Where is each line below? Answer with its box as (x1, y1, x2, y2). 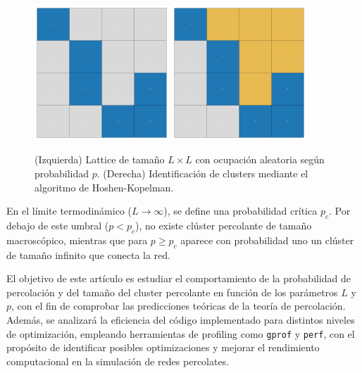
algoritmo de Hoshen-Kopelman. (35, 179, 174, 194)
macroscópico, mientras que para (6, 232, 148, 247)
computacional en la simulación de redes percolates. (6, 353, 230, 368)
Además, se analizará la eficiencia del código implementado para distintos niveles (6, 312, 355, 327)
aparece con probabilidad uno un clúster (180, 232, 354, 247)
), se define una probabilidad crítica (163, 203, 318, 218)
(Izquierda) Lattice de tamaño (35, 152, 165, 167)
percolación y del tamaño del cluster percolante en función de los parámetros (6, 284, 338, 299)
